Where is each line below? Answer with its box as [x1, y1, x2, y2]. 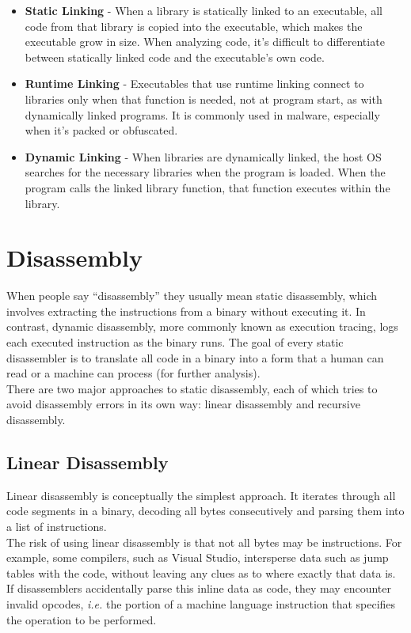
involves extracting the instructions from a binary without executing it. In [6, 302, 366, 319]
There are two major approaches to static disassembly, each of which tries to [6, 380, 378, 396]
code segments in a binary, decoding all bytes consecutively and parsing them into [6, 502, 405, 519]
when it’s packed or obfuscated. [25, 122, 178, 138]
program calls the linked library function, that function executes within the [25, 179, 390, 195]
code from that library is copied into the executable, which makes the [25, 17, 363, 34]
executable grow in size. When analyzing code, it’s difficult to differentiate [25, 33, 385, 50]
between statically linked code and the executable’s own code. [25, 48, 325, 65]
